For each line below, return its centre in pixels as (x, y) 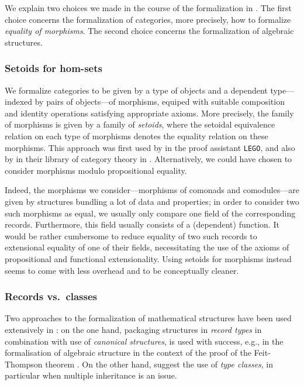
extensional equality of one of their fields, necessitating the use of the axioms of (147, 247)
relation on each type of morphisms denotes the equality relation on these (137, 135)
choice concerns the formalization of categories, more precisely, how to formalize (148, 19)
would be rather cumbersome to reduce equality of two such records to (131, 236)
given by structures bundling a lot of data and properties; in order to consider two (152, 201)
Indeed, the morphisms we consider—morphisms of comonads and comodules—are (152, 190)
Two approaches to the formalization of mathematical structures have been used (148, 318)
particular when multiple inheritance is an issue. (91, 375)
